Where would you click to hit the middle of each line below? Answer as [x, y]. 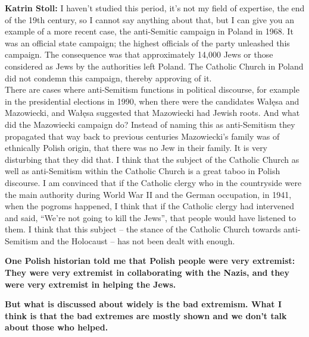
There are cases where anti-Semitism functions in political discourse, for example [152, 89]
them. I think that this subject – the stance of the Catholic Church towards [143, 229]
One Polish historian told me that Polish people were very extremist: [150, 261]
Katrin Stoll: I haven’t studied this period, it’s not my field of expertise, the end [155, 8]
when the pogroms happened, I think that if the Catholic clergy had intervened [149, 206]
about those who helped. [57, 327]
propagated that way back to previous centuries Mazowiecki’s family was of [142, 136]
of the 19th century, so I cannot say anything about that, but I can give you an [149, 19]
